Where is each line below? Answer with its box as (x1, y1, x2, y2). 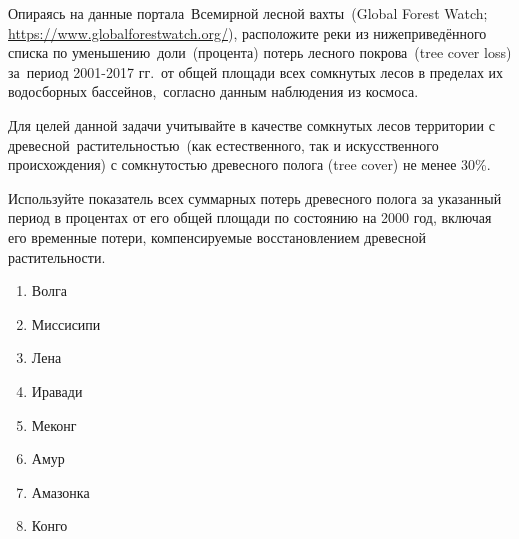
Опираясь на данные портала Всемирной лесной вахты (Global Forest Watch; (8, 3, 488, 23)
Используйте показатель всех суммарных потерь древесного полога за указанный (8, 187, 502, 208)
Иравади (31, 380, 83, 401)
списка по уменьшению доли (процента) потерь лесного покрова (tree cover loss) (8, 42, 512, 63)
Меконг (31, 414, 77, 435)
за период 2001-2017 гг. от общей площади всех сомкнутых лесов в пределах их (8, 61, 504, 82)
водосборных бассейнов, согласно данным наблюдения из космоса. (8, 81, 419, 102)
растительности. (8, 246, 106, 267)
